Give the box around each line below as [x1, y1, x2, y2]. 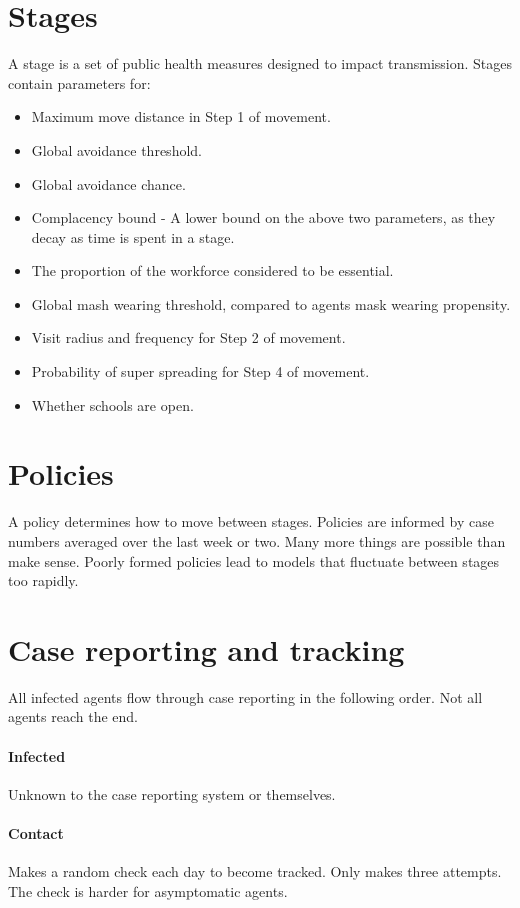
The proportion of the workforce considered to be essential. [31, 260, 394, 281]
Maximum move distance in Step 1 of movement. [31, 106, 331, 127]
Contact [8, 823, 64, 844]
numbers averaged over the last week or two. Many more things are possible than [8, 530, 506, 551]
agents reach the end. [8, 706, 138, 727]
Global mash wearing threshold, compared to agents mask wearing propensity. [31, 293, 511, 314]
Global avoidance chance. [31, 173, 186, 194]
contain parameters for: [8, 72, 151, 93]
